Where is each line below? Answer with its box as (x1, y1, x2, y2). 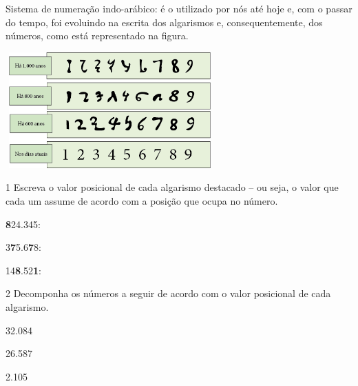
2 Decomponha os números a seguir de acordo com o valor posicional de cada (6, 286, 331, 301)
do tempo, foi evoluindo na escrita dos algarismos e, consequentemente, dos (6, 14, 323, 29)
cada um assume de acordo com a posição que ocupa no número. (6, 193, 278, 207)
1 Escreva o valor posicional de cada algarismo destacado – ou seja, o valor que (6, 180, 339, 194)
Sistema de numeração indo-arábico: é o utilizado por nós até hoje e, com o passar (6, 1, 352, 15)
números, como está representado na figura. (6, 28, 189, 43)
